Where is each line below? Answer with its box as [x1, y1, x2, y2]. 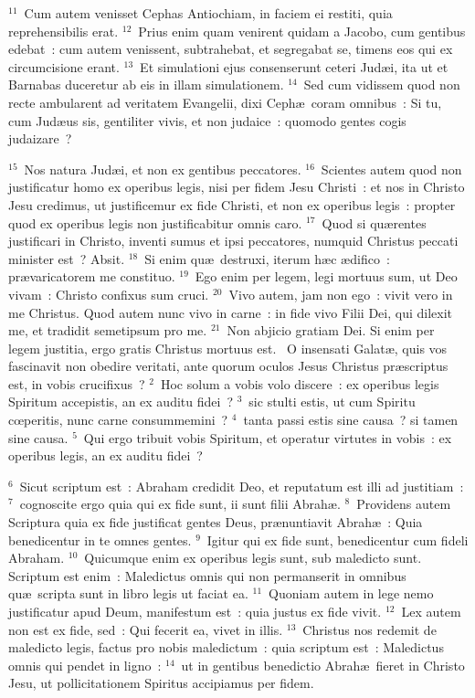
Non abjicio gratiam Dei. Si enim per [227, 321, 435, 340]
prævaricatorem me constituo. [8, 267, 175, 286]
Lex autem [401, 602, 461, 620]
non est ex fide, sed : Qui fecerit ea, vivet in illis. [8, 619, 283, 639]
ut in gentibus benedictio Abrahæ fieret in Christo [181, 655, 465, 674]
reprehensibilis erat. [8, 21, 119, 40]
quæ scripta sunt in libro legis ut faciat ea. [8, 584, 248, 603]
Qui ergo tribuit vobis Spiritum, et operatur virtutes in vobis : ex [83, 428, 452, 447]
